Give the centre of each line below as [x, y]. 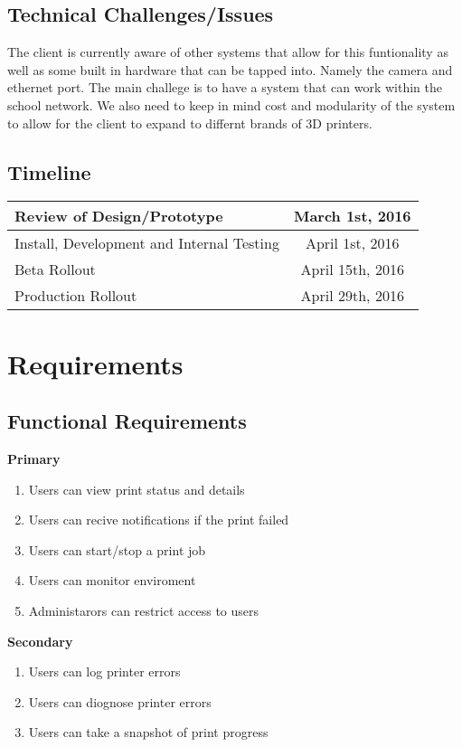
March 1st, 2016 [352, 216]
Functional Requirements [127, 421]
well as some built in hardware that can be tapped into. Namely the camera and [230, 69]
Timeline [49, 171]
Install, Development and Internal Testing [147, 243]
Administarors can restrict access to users [144, 610]
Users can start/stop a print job [117, 549]
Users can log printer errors [104, 671]
